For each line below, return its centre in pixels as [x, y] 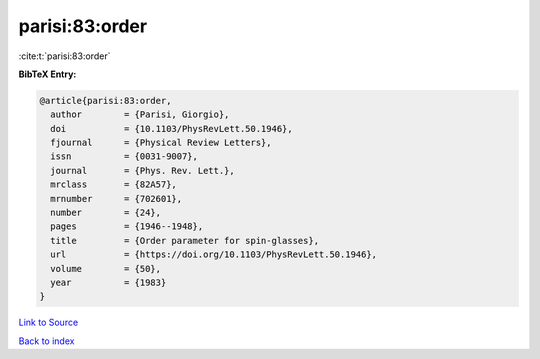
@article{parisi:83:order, [105, 100]
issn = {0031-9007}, [124, 156]
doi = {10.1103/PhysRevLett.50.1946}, [172, 128]
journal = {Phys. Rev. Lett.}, [142, 170]
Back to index [46, 341]
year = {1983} [108, 282]
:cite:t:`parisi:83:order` [64, 56]
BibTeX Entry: [47, 74]
